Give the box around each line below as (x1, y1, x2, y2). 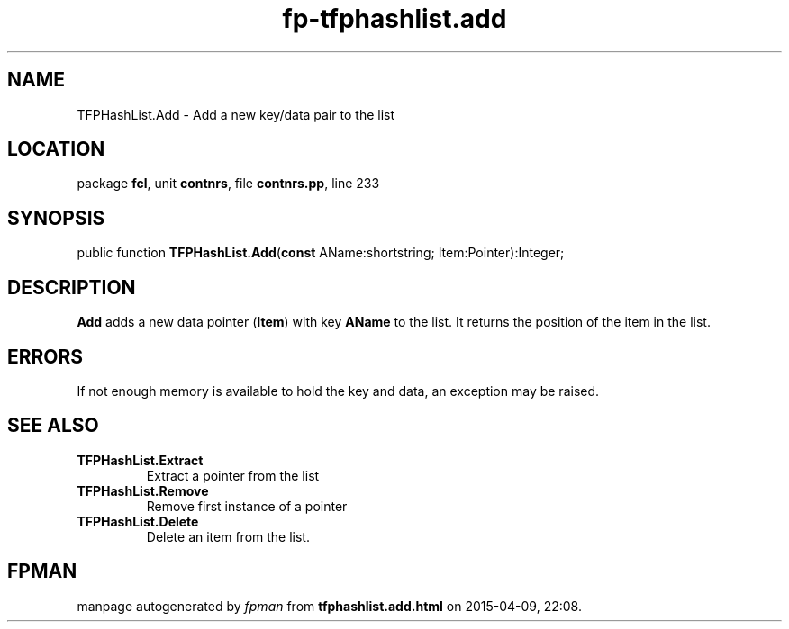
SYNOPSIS (7, 206, 105, 229)
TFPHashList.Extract (77, 452, 204, 468)
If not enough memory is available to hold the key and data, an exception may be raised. (77, 382, 600, 399)
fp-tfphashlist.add (282, 4, 507, 34)
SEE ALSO (7, 414, 99, 437)
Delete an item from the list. (146, 528, 310, 544)
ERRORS (7, 345, 84, 368)
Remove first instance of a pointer (146, 498, 348, 514)
